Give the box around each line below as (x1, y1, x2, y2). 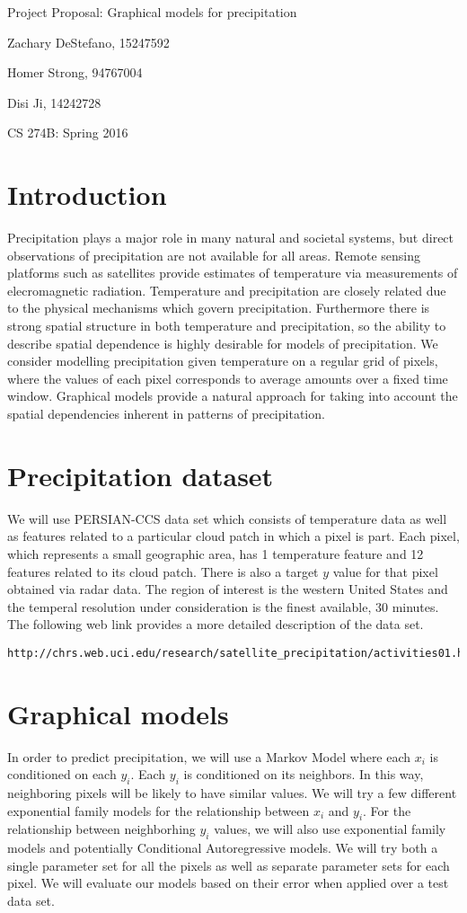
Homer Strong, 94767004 (7, 63, 143, 82)
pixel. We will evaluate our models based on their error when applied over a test (7, 873, 449, 892)
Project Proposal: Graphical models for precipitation (7, 3, 297, 21)
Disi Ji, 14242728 (7, 93, 101, 111)
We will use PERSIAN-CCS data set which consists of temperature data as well (7, 509, 447, 527)
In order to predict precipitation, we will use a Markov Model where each (7, 747, 411, 766)
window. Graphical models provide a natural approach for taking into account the (7, 386, 458, 405)
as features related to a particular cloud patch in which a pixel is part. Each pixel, (7, 527, 460, 545)
